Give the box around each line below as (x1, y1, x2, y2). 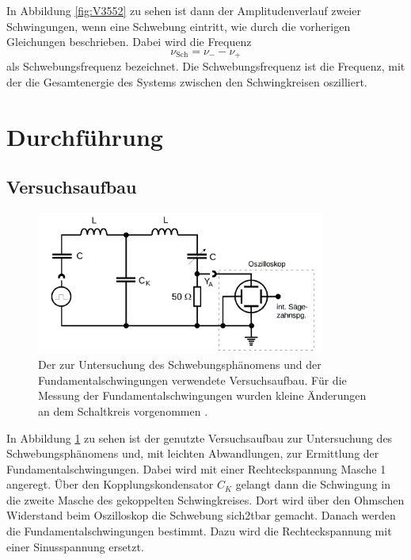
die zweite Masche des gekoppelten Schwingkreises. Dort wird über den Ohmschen (6, 491, 405, 508)
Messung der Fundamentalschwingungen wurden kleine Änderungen (38, 387, 367, 404)
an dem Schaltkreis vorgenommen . (38, 402, 208, 419)
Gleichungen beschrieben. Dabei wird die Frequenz (6, 33, 252, 50)
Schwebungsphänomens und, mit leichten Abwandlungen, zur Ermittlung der (6, 445, 379, 462)
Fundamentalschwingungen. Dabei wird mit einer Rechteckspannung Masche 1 (6, 460, 386, 477)
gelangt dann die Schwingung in (235, 476, 390, 493)
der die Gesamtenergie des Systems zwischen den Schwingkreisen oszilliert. (6, 73, 367, 90)
